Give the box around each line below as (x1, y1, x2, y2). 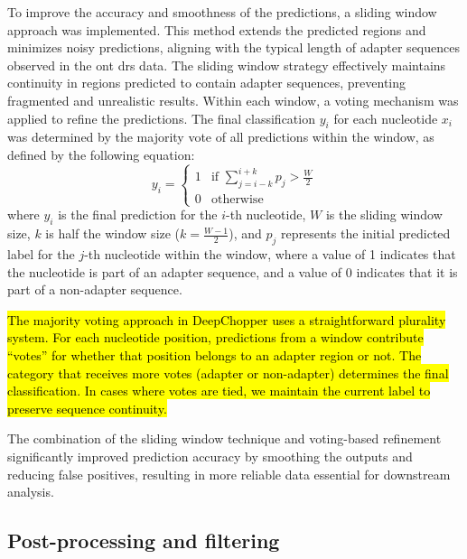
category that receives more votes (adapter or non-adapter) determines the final (7, 363, 449, 382)
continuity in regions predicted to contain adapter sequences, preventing (7, 73, 406, 92)
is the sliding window (325, 205, 443, 224)
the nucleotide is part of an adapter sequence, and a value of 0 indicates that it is (7, 262, 458, 281)
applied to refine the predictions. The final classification (7, 108, 315, 127)
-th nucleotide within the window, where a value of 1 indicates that (84, 245, 456, 264)
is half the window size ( (45, 224, 181, 243)
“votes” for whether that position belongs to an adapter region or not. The (7, 345, 422, 364)
